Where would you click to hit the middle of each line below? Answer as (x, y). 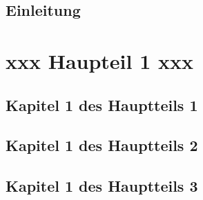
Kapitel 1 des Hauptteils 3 (102, 186)
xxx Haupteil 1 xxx (100, 60)
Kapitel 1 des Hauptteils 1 (102, 104)
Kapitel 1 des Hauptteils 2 (102, 145)
